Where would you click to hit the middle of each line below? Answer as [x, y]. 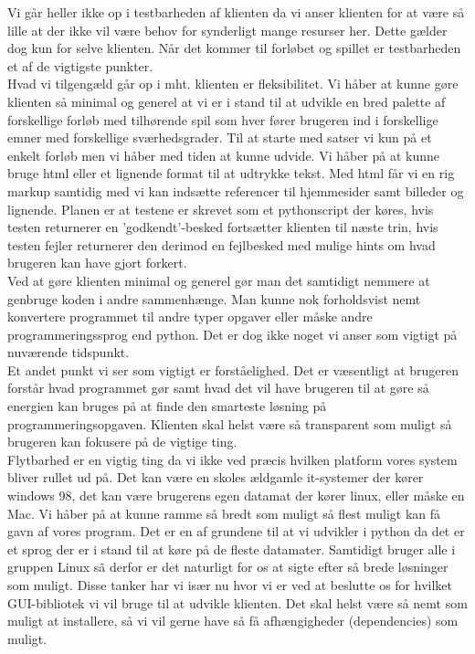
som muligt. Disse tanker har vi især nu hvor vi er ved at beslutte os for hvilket [230, 585]
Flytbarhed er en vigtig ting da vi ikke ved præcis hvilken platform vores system [232, 459]
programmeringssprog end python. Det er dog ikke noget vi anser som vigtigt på [232, 334]
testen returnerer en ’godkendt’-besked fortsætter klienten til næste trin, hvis [223, 227]
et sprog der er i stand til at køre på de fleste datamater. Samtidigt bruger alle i [232, 549]
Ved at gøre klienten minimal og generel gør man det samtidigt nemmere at [219, 280]
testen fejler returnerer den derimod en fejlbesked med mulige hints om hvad [222, 244]
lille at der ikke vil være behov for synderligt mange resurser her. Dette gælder [227, 30]
